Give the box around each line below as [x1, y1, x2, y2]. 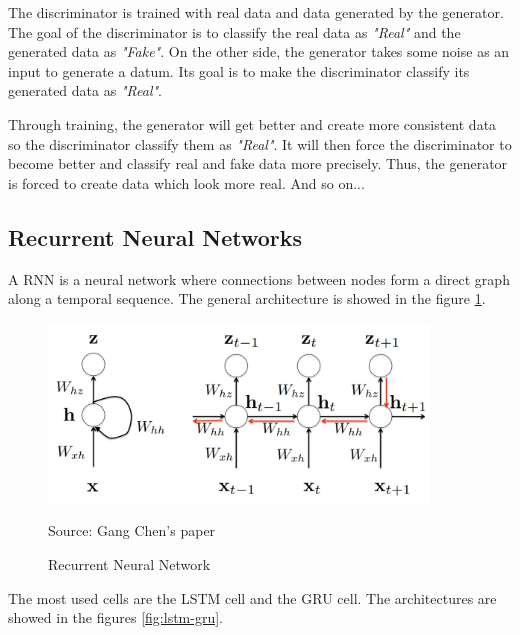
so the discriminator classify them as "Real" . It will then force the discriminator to [8, 133, 512, 154]
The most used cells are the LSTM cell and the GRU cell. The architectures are [8, 587, 497, 608]
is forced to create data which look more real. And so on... [8, 172, 365, 193]
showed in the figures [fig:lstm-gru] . [8, 607, 224, 628]
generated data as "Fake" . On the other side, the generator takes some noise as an [8, 41, 510, 62]
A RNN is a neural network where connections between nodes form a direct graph [8, 268, 510, 289]
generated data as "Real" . [8, 80, 162, 101]
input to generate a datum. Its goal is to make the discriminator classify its [8, 60, 470, 81]
